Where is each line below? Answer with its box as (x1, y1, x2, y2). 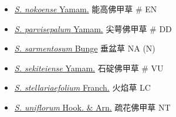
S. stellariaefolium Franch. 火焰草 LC (14, 81, 151, 94)
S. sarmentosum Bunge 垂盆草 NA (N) (14, 42, 155, 54)
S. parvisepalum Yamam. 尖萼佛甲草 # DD (14, 22, 172, 35)
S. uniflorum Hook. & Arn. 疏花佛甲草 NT (14, 101, 171, 113)
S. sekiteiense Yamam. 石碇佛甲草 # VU (14, 61, 164, 74)
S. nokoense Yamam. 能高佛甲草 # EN (14, 3, 157, 15)
